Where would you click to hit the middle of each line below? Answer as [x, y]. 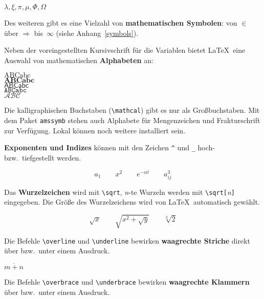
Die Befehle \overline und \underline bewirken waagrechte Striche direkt [127, 240]
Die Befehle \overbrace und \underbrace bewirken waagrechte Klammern [127, 282]
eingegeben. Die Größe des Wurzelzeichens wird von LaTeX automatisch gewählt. [132, 202]
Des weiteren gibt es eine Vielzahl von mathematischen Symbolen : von [121, 23]
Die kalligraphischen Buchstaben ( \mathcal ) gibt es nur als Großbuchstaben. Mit [132, 110]
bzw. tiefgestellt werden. [43, 157]
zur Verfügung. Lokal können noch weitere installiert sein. [95, 130]
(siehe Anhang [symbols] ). [97, 33]
